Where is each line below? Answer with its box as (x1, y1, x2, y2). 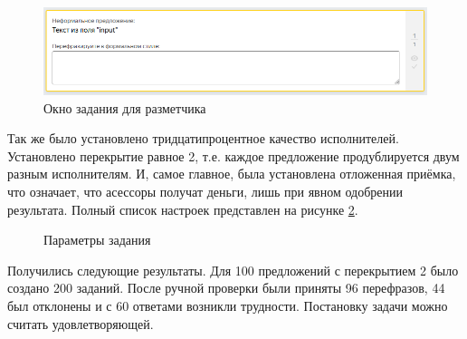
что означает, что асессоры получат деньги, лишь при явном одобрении (7, 182, 403, 201)
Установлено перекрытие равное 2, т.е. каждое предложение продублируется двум (7, 146, 460, 165)
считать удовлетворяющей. (7, 314, 154, 333)
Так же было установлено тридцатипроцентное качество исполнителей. (7, 129, 399, 148)
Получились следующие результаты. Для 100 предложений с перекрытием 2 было (7, 260, 459, 279)
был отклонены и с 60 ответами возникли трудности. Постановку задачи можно (7, 296, 448, 315)
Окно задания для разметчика (43, 98, 206, 117)
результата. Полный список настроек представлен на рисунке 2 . (7, 199, 358, 218)
